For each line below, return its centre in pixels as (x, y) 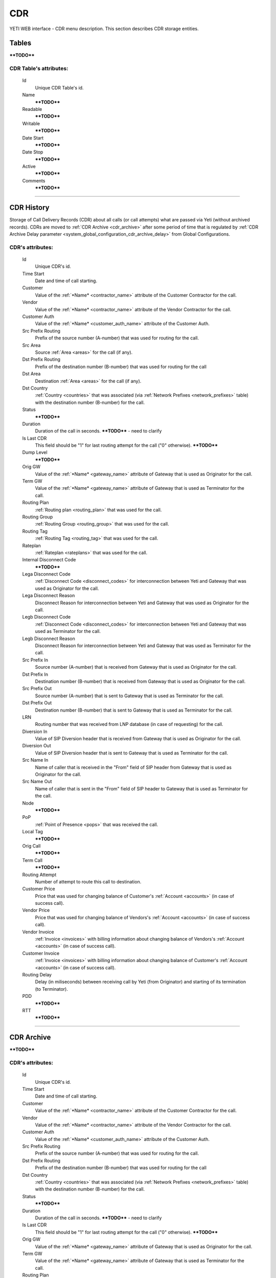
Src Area (31, 345)
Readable (32, 109)
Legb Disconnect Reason (49, 638)
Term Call (32, 860)
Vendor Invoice (38, 932)
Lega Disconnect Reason (49, 596)
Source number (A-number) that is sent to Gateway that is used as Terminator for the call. (129, 696)
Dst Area (31, 374)
